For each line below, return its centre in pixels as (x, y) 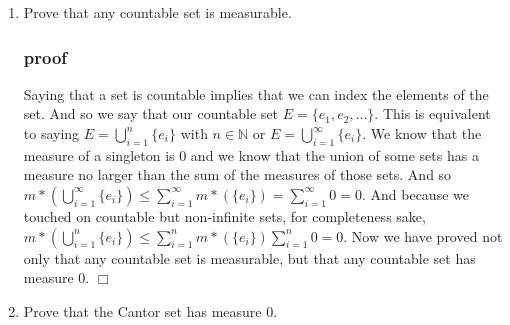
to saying (51, 133)
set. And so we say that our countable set (151, 113)
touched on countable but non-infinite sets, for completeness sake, (224, 215)
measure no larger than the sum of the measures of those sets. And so (237, 174)
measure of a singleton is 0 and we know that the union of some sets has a (251, 154)
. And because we (415, 193)
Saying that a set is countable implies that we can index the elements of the (256, 93)
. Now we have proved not (423, 235)
